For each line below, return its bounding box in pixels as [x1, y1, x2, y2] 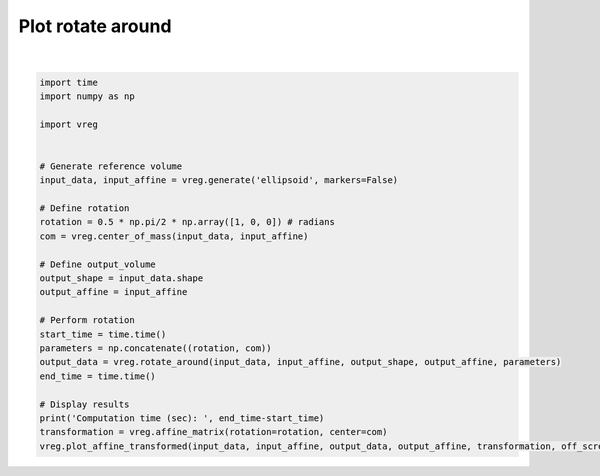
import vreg [39, 118, 99, 130]
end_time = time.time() [39, 370, 157, 382]
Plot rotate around [18, 15, 172, 37]
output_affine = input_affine [39, 286, 188, 298]
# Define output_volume [39, 258, 157, 270]
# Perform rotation [39, 315, 135, 326]
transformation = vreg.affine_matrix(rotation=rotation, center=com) [39, 426, 388, 438]
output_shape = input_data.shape [39, 273, 204, 284]
